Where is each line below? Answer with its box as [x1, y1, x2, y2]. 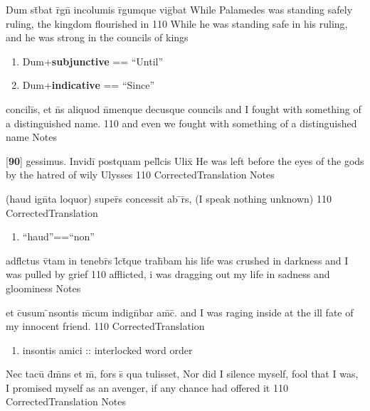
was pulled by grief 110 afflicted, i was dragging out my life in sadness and [6, 267, 330, 282]
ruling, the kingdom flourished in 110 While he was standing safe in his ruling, [6, 16, 348, 31]
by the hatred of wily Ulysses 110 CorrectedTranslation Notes [6, 167, 275, 182]
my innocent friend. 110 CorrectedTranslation [6, 319, 205, 333]
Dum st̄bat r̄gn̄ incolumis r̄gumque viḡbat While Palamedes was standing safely [6, 2, 353, 16]
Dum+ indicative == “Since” [22, 78, 155, 92]
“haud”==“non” [22, 229, 95, 244]
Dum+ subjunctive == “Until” [22, 53, 164, 68]
